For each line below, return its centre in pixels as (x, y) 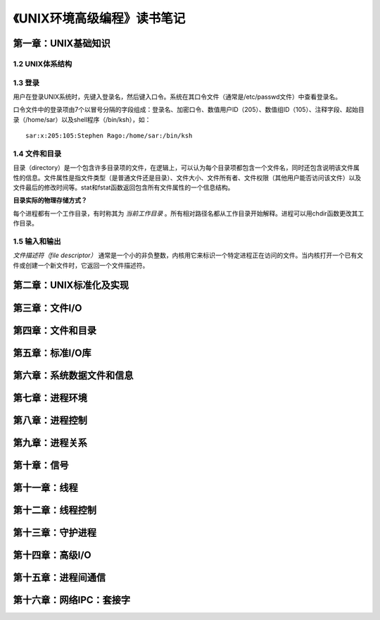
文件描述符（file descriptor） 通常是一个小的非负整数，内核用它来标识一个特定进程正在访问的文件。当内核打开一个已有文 (188, 255)
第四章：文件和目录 (55, 330)
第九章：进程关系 (50, 443)
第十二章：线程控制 (55, 510)
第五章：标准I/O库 (52, 353)
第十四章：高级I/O (52, 555)
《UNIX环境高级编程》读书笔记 (99, 18)
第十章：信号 (41, 465)
